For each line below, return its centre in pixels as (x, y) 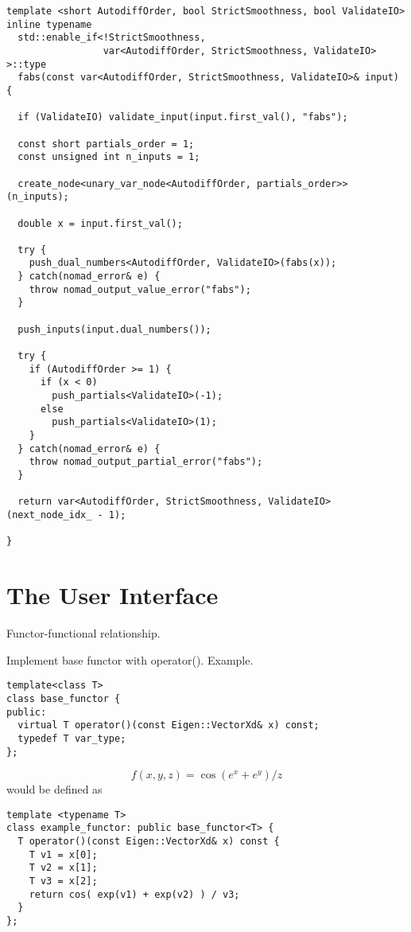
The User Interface (112, 595)
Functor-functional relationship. (83, 633)
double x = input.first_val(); (100, 223)
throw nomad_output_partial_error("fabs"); (146, 462)
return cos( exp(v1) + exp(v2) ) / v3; (134, 894)
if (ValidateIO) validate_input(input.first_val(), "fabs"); (183, 117)
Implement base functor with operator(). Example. (130, 659)
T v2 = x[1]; (63, 868)
